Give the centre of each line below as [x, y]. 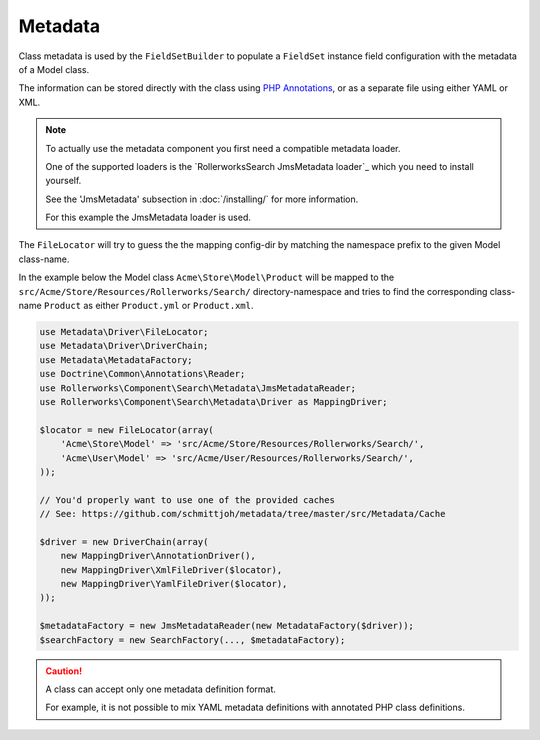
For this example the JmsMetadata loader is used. [148, 217]
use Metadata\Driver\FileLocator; [124, 331]
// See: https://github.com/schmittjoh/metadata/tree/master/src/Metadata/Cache [242, 514]
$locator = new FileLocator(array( [126, 429]
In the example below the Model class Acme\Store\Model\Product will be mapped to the [206, 277]
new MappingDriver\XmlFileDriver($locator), [171, 569]
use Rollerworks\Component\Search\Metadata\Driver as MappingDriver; [213, 401]
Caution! [64, 671]
